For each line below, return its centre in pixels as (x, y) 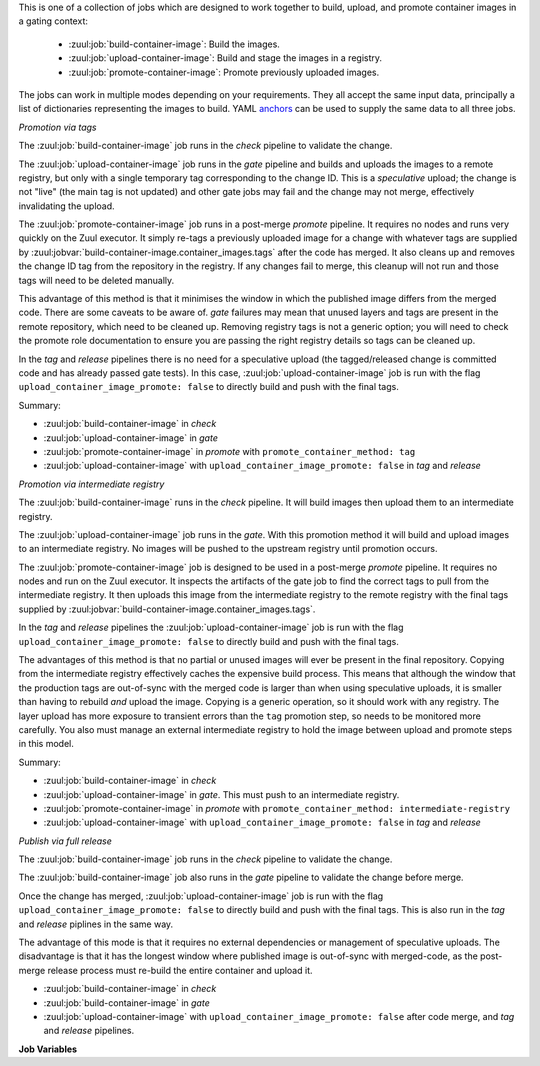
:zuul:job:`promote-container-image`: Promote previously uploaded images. (224, 72)
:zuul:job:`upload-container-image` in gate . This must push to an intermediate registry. (221, 794)
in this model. (46, 744)
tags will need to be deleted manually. (96, 280)
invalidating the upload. (66, 206)
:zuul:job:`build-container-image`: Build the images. (174, 44)
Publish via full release (65, 841)
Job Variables (48, 1049)
